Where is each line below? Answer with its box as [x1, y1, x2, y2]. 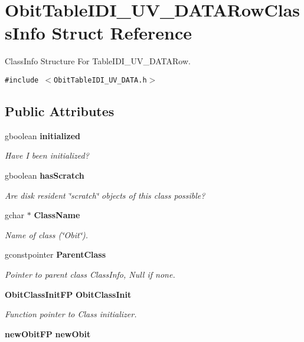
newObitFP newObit [5, 327, 91, 340]
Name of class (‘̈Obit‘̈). [5, 228, 89, 241]
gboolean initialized [5, 129, 80, 142]
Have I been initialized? [5, 149, 89, 162]
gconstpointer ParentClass [5, 248, 106, 261]
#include [5, 75, 39, 84]
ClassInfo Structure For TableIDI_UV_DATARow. [5, 55, 191, 67]
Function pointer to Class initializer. [5, 308, 137, 320]
